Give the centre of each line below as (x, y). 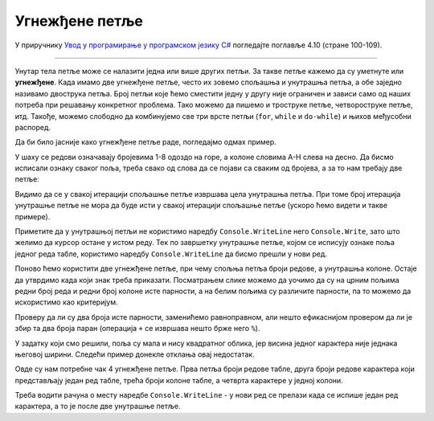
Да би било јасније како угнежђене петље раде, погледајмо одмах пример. (145, 142)
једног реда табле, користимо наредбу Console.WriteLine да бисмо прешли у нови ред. (171, 254)
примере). (33, 216)
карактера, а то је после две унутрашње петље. (98, 407)
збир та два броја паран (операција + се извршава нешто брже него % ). (137, 329)
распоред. (33, 127)
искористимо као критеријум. (66, 302)
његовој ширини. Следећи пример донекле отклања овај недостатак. (135, 354)
